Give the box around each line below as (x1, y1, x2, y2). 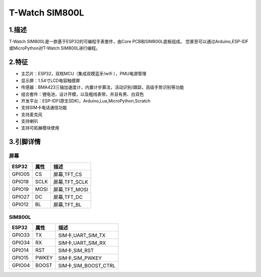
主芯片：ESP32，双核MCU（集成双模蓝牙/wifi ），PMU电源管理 (21, 71, 147, 77)
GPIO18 (12, 178, 29, 185)
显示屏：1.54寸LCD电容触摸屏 (21, 78, 80, 83)
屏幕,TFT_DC (53, 194, 83, 200)
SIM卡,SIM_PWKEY (58, 255, 102, 261)
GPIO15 (12, 255, 29, 261)
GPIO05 (12, 170, 30, 177)
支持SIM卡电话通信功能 (21, 105, 67, 111)
